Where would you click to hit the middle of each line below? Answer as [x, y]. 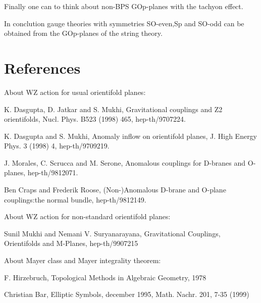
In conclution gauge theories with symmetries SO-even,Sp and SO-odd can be [124, 23]
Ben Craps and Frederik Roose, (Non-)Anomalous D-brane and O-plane [115, 190]
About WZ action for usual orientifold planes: [75, 92]
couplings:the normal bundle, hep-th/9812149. [75, 199]
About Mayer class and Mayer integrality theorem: [83, 260]
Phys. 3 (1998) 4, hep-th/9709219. [57, 146]
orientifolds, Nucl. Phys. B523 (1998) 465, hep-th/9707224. [95, 119]
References [42, 67]
